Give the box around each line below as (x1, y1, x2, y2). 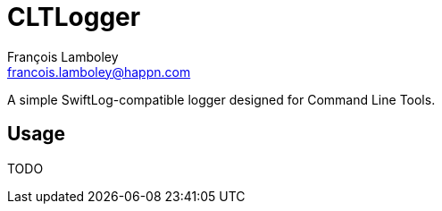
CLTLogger (7, 2, 141, 32)
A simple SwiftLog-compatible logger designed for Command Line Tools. (7, 91, 436, 107)
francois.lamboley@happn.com (7, 63, 191, 80)
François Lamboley (7, 48, 119, 64)
